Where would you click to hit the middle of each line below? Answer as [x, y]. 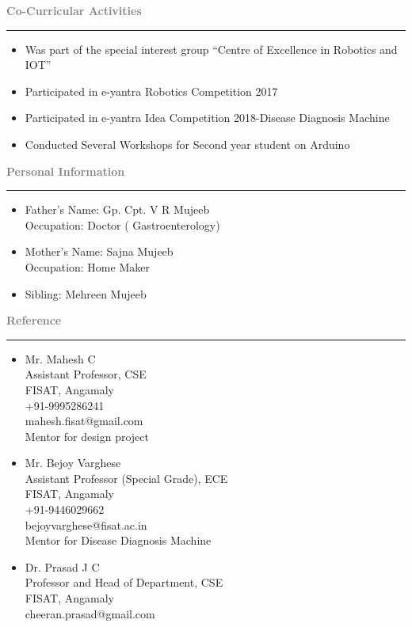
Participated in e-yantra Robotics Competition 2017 [151, 91]
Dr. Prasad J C [62, 566]
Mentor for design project [87, 436]
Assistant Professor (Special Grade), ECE [126, 478]
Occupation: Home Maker [87, 266]
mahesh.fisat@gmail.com [84, 421]
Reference [34, 320]
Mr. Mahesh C [60, 358]
